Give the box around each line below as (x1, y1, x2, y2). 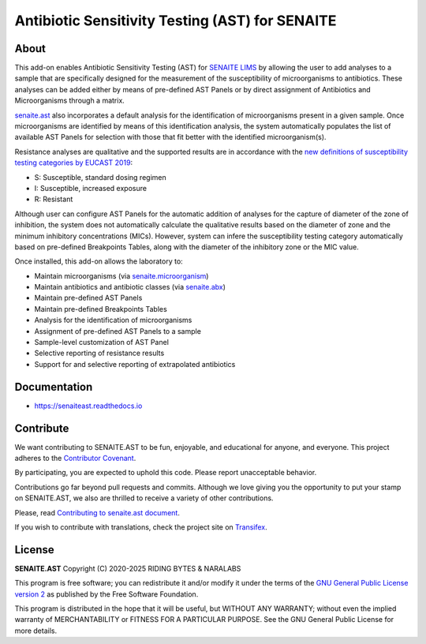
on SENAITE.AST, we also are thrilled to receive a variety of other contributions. (14, 493, 274, 503)
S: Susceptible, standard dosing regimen (34, 172, 166, 182)
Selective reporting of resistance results (34, 348, 165, 358)
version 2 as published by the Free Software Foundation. (14, 589, 199, 599)
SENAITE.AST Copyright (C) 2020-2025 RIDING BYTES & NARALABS (14, 563, 241, 573)
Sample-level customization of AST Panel (34, 338, 170, 347)
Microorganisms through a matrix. (14, 95, 125, 106)
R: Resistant (34, 194, 73, 204)
